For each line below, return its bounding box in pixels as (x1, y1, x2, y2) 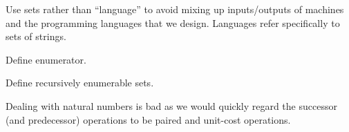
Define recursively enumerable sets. (6, 75, 154, 90)
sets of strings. (6, 29, 66, 44)
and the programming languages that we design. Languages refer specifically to (6, 15, 340, 30)
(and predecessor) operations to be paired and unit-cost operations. (6, 112, 291, 126)
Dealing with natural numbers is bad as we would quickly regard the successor (6, 98, 337, 113)
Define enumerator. (6, 52, 86, 66)
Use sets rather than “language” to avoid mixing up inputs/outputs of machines (6, 2, 344, 16)
